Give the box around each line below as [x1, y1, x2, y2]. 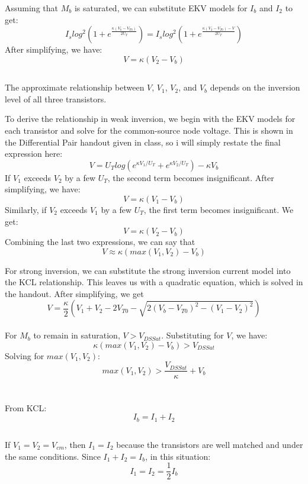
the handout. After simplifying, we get [5, 287, 144, 299]
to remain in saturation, [33, 329, 120, 341]
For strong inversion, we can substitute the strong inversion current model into [5, 264, 291, 276]
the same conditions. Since [5, 450, 101, 462]
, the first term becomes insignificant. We [143, 203, 294, 215]
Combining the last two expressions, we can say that [5, 235, 195, 248]
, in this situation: [145, 450, 211, 462]
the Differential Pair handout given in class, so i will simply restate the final [5, 135, 281, 148]
